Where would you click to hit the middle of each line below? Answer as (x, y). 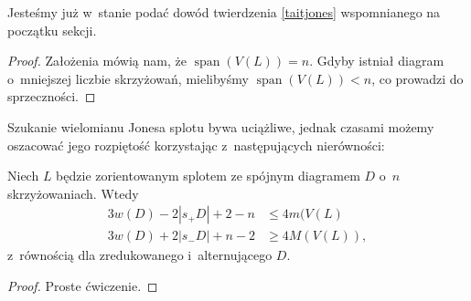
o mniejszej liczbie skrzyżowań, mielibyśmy (128, 78)
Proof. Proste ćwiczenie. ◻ (83, 285)
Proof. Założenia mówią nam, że (97, 61)
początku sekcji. (52, 30)
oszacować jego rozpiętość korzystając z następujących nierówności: (196, 145)
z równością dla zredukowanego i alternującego (140, 255)
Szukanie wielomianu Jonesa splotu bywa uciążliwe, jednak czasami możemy (221, 126)
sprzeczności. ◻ (52, 96)
